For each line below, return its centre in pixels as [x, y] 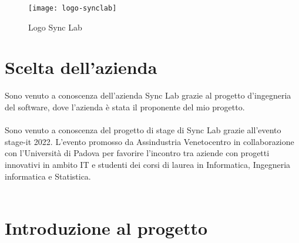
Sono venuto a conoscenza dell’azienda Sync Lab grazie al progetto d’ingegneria [148, 95]
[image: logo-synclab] [73, 8]
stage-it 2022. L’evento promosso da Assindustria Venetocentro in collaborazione [149, 141]
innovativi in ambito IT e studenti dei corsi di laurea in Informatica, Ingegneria [148, 164]
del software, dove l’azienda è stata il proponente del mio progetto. [125, 107]
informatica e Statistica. [48, 176]
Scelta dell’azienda [81, 67]
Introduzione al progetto [106, 227]
